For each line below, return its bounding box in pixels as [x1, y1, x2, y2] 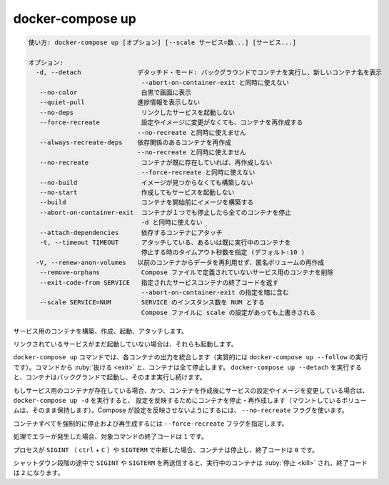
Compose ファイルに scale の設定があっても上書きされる [141, 308, 316, 316]
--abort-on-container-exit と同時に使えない [141, 79, 289, 86]
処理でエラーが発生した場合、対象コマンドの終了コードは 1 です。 [13, 432, 208, 441]
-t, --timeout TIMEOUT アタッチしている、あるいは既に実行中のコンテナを [39, 238, 292, 246]
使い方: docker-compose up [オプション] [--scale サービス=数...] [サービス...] [28, 39, 297, 46]
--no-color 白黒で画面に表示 [39, 89, 192, 96]
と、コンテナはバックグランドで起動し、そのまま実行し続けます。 [13, 373, 206, 381]
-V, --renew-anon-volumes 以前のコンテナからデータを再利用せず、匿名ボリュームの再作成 [36, 258, 325, 266]
